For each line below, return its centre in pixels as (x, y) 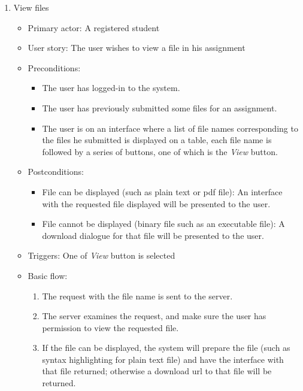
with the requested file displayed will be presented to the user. (156, 203)
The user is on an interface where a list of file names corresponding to (170, 128)
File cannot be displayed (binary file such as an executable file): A (163, 224)
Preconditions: (54, 67)
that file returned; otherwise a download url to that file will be (157, 371)
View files (31, 7)
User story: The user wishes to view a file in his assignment (137, 48)
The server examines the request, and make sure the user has (154, 316)
